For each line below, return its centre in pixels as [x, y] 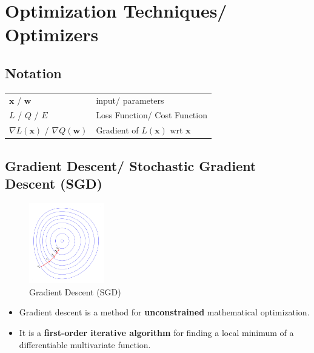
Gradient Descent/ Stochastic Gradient [131, 165]
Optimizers [52, 34]
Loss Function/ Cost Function [152, 115]
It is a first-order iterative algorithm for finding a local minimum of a [156, 332]
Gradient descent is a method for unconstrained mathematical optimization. [164, 312]
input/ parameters [130, 100]
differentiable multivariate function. [85, 344]
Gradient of [117, 130]
